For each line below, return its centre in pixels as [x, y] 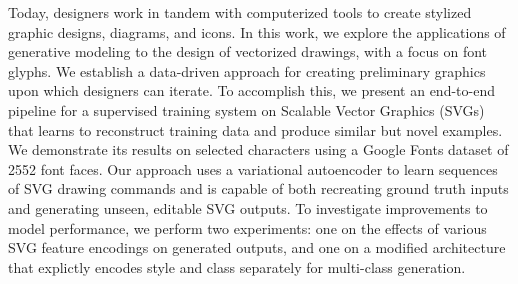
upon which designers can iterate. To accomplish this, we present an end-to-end [251, 90]
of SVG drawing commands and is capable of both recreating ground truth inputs [258, 188]
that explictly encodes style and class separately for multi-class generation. [237, 266]
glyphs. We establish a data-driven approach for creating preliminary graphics [247, 70]
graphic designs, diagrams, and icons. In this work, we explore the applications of [257, 31]
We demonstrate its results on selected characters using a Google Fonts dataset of [258, 149]
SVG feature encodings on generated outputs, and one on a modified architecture [257, 247]
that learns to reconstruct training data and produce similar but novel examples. [255, 129]
